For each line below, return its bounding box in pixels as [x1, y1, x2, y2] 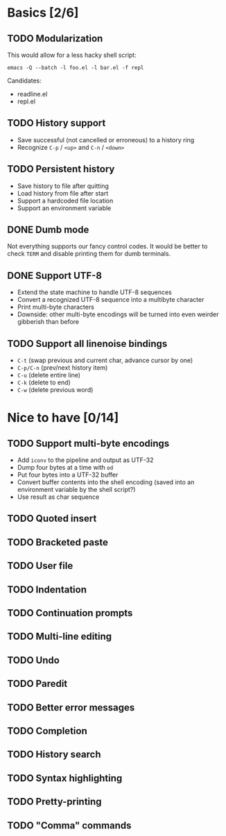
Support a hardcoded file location [17, 196, 114, 205]
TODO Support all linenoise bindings [7, 338, 168, 350]
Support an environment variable [17, 203, 112, 212]
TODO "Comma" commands [7, 819, 132, 831]
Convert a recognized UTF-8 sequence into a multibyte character [17, 296, 205, 304]
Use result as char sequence [17, 493, 100, 501]
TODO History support [7, 117, 106, 129]
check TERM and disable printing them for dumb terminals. [7, 250, 171, 258]
